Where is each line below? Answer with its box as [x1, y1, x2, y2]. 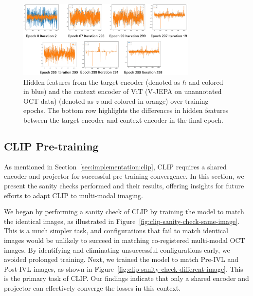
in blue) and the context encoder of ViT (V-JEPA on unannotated [23, 86, 222, 96]
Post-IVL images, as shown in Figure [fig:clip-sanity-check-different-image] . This [4, 263, 243, 274]
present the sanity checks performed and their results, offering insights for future [4, 181, 244, 191]
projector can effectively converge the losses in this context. [4, 282, 181, 293]
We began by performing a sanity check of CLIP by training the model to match [4, 206, 244, 217]
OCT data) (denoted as [23, 95, 93, 106]
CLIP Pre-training [4, 139, 99, 154]
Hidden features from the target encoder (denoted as [23, 76, 181, 87]
